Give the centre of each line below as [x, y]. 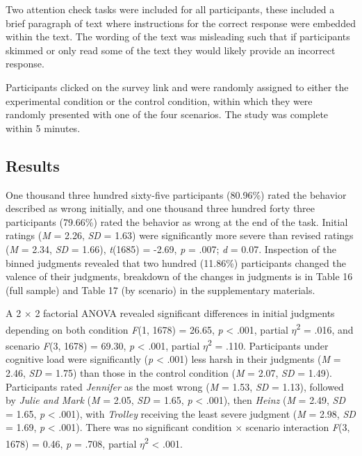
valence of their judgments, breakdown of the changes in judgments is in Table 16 [179, 276]
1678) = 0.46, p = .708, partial [71, 443]
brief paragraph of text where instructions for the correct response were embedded [181, 23]
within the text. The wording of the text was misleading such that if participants [178, 36]
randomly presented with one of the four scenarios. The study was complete [167, 114]
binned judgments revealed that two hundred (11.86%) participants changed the [176, 262]
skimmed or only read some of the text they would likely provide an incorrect [171, 50]
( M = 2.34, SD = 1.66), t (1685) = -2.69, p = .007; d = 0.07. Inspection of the [171, 249]
